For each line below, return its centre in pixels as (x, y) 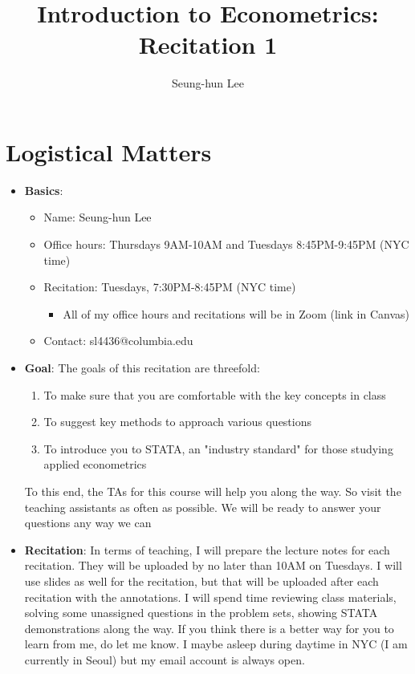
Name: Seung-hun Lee (98, 217)
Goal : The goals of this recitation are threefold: (142, 367)
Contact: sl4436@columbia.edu (118, 341)
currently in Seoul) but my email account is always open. (165, 659)
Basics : (44, 190)
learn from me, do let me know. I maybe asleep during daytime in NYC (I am (216, 644)
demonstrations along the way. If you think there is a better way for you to (209, 628)
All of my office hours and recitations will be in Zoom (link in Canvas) (236, 313)
